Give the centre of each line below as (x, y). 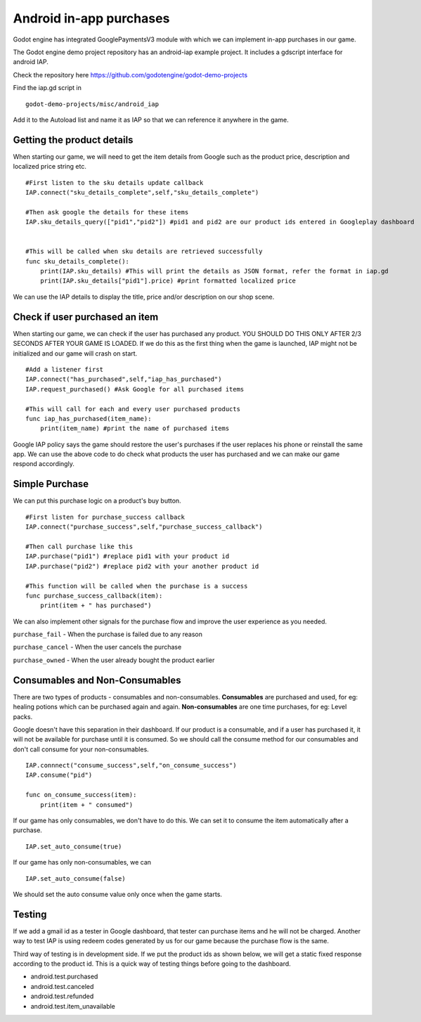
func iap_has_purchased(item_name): (89, 419)
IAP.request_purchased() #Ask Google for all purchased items (135, 389)
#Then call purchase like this (79, 546)
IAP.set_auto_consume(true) (74, 846)
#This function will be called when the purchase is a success (137, 586)
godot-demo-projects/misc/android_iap (92, 104)
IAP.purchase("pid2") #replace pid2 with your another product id (142, 566)
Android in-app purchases (91, 18)
